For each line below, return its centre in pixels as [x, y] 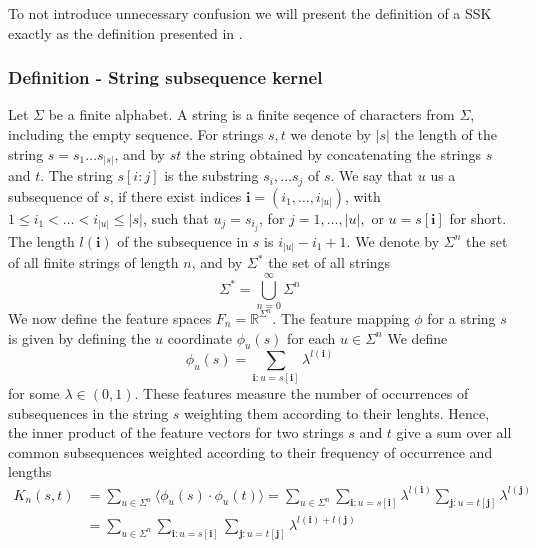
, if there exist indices [175, 195]
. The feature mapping [341, 317]
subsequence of [53, 195]
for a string [461, 317]
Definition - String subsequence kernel [165, 77]
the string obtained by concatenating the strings [333, 153]
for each [311, 337]
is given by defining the [79, 337]
